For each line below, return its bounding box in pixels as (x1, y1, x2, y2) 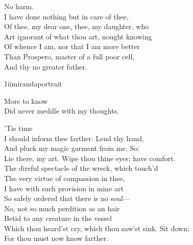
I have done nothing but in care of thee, (4, 11, 129, 21)
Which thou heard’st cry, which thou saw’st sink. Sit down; (4, 222, 189, 233)
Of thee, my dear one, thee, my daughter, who (4, 21, 149, 32)
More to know (4, 95, 48, 106)
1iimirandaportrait (4, 78, 62, 89)
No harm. (4, 1, 34, 11)
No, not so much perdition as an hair (4, 203, 120, 213)
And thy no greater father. (4, 61, 87, 72)
